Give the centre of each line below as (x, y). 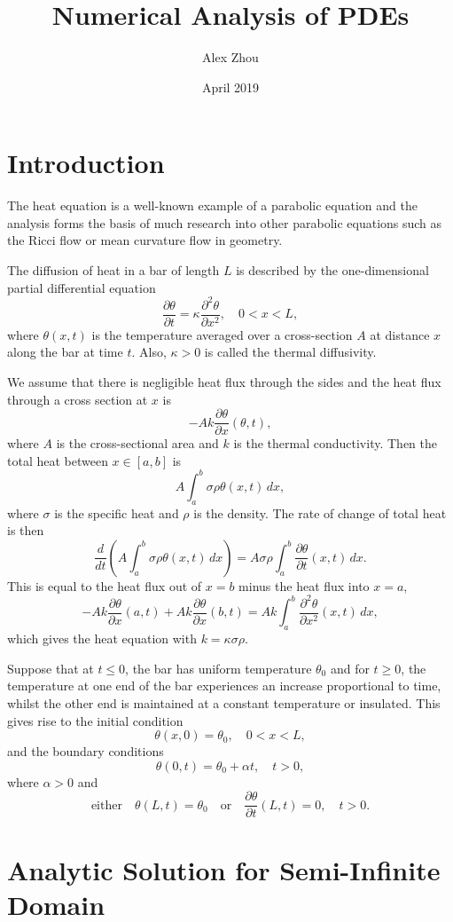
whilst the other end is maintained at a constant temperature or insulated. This (224, 703)
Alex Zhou (230, 57)
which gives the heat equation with (102, 638)
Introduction (86, 163)
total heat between (58, 460)
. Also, (149, 352)
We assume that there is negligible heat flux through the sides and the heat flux (224, 381)
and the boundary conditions (86, 751)
